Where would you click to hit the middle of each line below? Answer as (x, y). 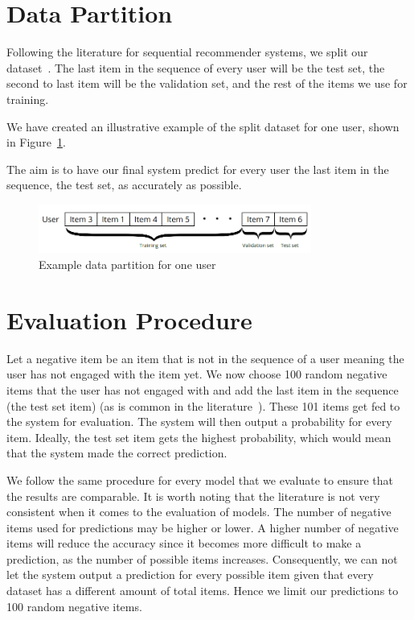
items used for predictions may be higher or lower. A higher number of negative (203, 527)
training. (28, 99)
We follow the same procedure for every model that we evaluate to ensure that (200, 479)
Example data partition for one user (127, 265)
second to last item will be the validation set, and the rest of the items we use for (207, 83)
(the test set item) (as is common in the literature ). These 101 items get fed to (203, 405)
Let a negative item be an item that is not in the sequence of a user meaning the (205, 358)
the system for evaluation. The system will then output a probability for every (199, 422)
